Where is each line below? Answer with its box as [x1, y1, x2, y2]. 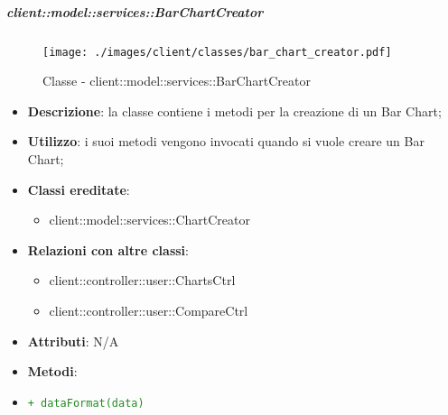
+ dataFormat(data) [27, 396, 145, 410]
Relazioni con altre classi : [27, 240, 189, 259]
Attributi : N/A [27, 331, 119, 350]
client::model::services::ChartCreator [49, 210, 250, 229]
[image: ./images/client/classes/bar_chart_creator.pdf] [42, 45, 392, 59]
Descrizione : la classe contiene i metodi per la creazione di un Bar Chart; [27, 101, 442, 120]
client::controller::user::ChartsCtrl [49, 271, 236, 290]
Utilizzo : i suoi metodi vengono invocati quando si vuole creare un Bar [27, 132, 425, 151]
